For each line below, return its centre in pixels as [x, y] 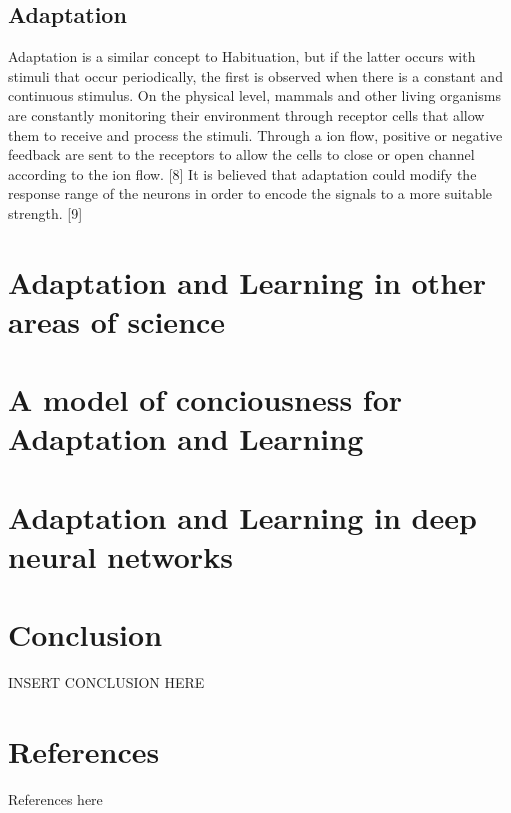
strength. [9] [45, 212]
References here [55, 799]
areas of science [117, 320]
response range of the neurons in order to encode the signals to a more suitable [250, 193]
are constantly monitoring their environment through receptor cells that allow [246, 114]
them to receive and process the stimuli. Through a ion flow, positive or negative [255, 134]
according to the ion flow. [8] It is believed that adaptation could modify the [242, 173]
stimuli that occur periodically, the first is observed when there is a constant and [255, 75]
